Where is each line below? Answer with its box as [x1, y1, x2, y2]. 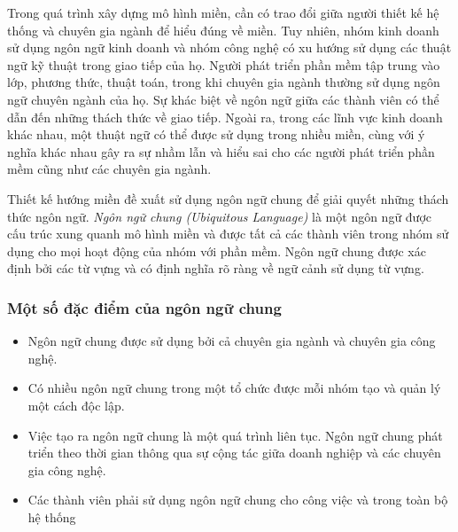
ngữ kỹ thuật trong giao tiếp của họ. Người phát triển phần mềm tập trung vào [7, 55, 440, 74]
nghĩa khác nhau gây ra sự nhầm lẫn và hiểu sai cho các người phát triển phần [7, 142, 435, 160]
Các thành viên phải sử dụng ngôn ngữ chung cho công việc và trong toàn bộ [27, 490, 448, 509]
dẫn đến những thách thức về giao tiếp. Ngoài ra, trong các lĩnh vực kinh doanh [7, 107, 443, 126]
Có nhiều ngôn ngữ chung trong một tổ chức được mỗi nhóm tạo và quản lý [27, 379, 441, 397]
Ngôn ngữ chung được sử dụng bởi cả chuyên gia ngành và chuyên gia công [27, 332, 436, 350]
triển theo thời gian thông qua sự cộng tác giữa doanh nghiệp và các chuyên [27, 443, 441, 462]
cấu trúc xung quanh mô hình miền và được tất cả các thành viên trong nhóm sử [7, 224, 449, 243]
